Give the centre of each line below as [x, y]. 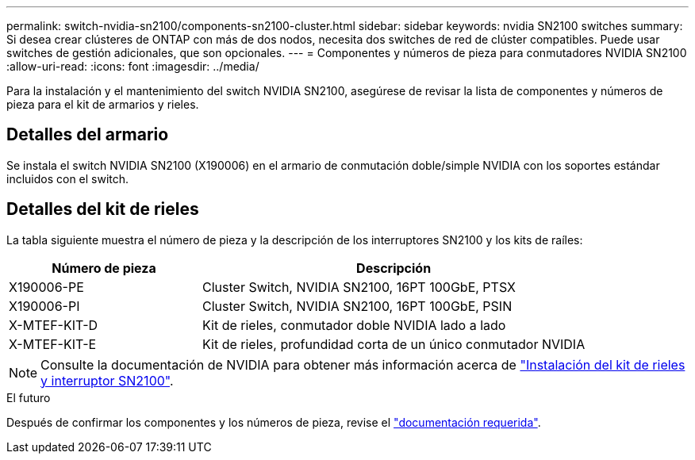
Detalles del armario [88, 135]
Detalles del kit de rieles [103, 209]
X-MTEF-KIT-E [53, 344]
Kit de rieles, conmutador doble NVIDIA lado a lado [354, 325]
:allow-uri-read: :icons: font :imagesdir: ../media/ [133, 66]
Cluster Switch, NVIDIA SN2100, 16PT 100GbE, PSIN [357, 306]
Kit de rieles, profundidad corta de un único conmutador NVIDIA [394, 344]
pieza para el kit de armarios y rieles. [103, 104]
